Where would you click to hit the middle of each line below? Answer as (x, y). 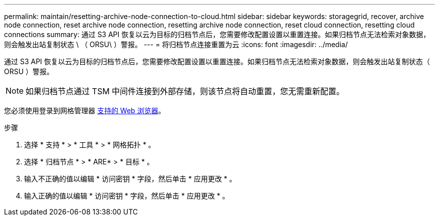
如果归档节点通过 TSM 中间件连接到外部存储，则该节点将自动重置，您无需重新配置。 (185, 91)
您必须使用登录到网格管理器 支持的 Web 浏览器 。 (85, 111)
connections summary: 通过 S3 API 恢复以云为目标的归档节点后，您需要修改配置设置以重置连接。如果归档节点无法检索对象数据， (217, 34)
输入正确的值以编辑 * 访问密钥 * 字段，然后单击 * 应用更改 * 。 (127, 196)
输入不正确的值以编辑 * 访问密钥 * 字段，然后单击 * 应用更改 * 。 (130, 179)
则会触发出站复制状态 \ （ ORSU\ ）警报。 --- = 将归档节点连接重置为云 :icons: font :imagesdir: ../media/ (176, 44)
